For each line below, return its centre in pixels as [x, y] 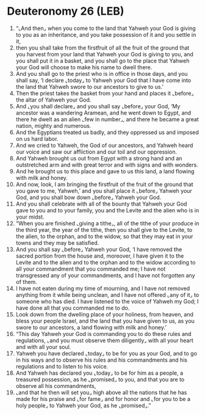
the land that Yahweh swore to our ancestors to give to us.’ [89, 86]
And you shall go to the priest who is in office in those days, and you [102, 73]
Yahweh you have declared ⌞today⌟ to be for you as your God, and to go [106, 353]
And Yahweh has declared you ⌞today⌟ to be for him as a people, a [99, 373]
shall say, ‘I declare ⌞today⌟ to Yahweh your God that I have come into [103, 80]
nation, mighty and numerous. [53, 125]
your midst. [30, 217]
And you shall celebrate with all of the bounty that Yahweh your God [101, 204]
